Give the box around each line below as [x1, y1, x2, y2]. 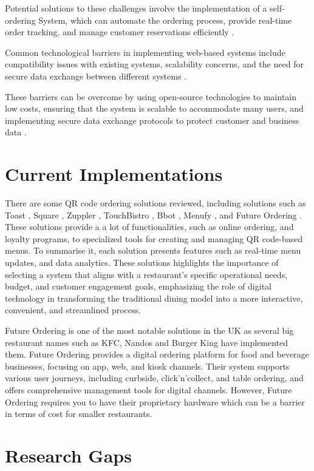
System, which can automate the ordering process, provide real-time [38, 13, 292, 26]
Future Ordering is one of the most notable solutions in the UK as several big [5, 324, 294, 336]
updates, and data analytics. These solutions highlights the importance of [5, 256, 279, 269]
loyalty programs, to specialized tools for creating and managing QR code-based [5, 232, 303, 245]
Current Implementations [5, 161, 223, 186]
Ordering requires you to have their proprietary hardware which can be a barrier [5, 395, 305, 408]
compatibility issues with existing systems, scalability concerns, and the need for [5, 58, 304, 70]
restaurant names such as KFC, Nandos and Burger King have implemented [5, 336, 288, 348]
